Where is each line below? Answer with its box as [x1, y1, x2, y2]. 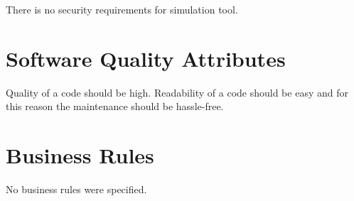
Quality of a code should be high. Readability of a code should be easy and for [6, 85, 348, 99]
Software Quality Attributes [6, 43, 286, 72]
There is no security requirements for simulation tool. [6, 2, 238, 16]
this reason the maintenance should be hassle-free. [6, 99, 224, 114]
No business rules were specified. [6, 182, 147, 197]
